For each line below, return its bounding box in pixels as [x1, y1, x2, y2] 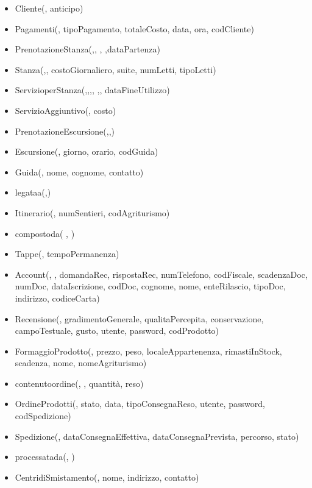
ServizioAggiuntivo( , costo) [15, 104, 116, 116]
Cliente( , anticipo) [15, 2, 83, 14]
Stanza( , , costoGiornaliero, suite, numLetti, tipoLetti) [15, 63, 216, 76]
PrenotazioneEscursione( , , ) [15, 124, 115, 137]
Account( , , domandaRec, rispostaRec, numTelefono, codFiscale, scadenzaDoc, [15, 267, 308, 280]
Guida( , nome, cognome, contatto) [15, 165, 144, 178]
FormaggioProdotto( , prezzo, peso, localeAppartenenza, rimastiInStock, [15, 344, 282, 357]
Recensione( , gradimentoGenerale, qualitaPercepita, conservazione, [15, 312, 264, 325]
